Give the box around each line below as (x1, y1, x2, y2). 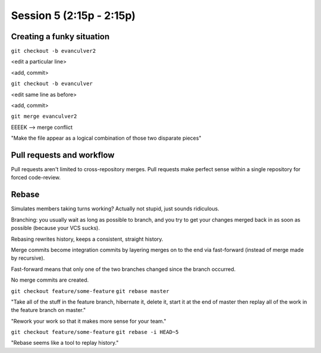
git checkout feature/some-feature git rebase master (11, 288, 169, 294)
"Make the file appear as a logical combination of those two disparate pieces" (11, 134, 202, 142)
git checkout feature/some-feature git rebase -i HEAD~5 (11, 329, 179, 336)
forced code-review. (11, 174, 61, 181)
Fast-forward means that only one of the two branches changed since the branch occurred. (11, 265, 236, 273)
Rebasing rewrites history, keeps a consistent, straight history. (11, 235, 163, 242)
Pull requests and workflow (11, 150, 115, 160)
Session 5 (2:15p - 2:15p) (11, 9, 136, 22)
